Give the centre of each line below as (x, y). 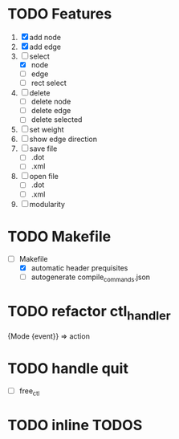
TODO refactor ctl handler (89, 313)
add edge (45, 47)
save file (43, 148)
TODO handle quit (68, 369)
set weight (47, 130)
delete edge (51, 111)
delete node (51, 102)
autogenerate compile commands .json (90, 278)
